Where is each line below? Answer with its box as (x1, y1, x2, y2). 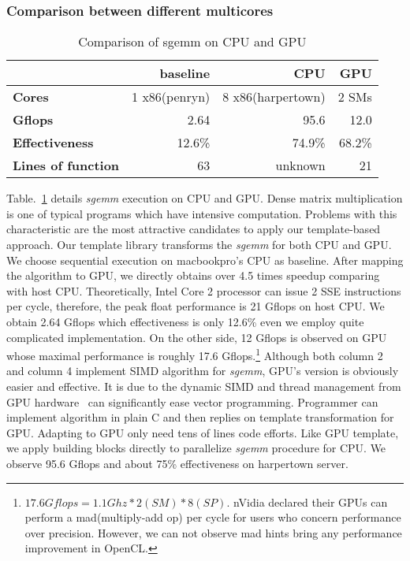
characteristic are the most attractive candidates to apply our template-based (6, 221, 381, 237)
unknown (275, 156, 326, 175)
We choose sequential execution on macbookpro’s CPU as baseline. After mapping (6, 251, 404, 268)
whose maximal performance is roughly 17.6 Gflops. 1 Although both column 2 (6, 345, 383, 363)
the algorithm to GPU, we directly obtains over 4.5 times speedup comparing (6, 267, 380, 284)
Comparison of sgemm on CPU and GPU (78, 32, 307, 51)
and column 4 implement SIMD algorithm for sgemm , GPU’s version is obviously (6, 362, 399, 379)
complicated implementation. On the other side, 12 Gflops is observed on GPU (6, 329, 387, 345)
